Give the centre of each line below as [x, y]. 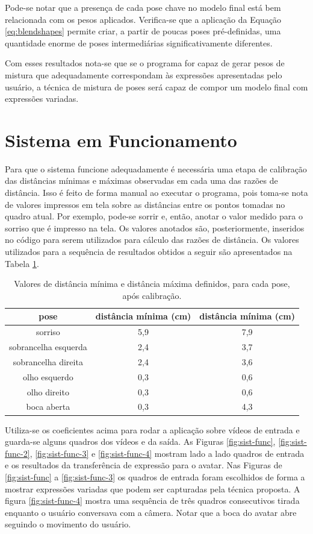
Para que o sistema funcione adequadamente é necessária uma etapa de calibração [156, 168]
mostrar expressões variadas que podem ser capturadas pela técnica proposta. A [153, 488]
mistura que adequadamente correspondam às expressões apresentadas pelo [144, 74]
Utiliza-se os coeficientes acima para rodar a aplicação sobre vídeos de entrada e [152, 429]
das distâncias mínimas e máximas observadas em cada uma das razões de [141, 181]
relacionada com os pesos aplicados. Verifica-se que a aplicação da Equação [143, 19]
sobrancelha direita [48, 361]
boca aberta [48, 407]
